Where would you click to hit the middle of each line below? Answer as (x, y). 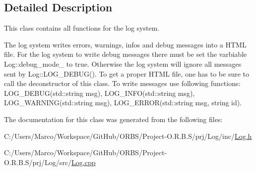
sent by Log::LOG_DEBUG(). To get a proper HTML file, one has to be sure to (127, 73)
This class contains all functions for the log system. (82, 28)
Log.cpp (84, 162)
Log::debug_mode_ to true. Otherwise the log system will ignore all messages (123, 64)
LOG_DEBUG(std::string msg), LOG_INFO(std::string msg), (99, 93)
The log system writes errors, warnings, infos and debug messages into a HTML (125, 44)
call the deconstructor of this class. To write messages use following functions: (122, 83)
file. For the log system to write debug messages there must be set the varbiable (126, 54)
